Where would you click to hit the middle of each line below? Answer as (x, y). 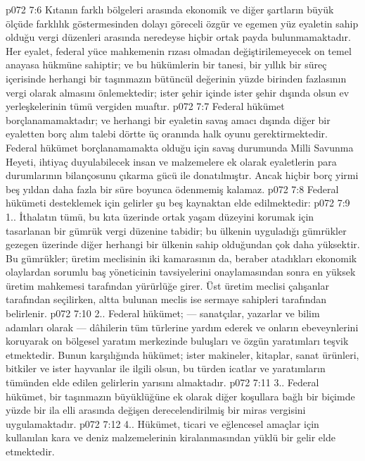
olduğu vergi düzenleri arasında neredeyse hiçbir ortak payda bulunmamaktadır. (178, 37)
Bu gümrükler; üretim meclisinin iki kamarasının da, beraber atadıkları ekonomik (181, 258)
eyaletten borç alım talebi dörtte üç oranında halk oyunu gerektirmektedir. (167, 134)
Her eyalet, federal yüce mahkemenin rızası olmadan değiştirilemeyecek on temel (179, 50)
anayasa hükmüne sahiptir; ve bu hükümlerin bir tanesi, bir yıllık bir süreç (166, 64)
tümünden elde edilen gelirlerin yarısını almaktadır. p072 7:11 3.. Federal (162, 382)
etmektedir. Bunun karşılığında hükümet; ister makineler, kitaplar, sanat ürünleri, (182, 354)
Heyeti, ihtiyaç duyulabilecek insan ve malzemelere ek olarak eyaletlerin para (171, 161)
